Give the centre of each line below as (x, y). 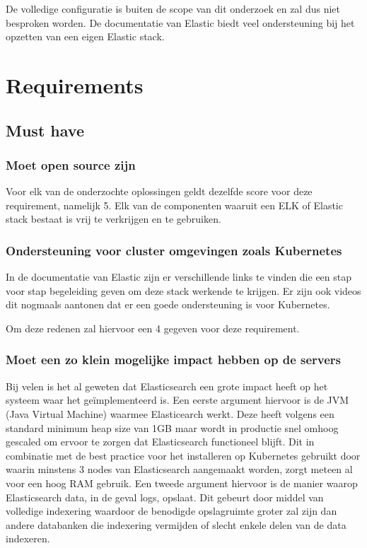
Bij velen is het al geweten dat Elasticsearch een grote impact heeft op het (167, 386)
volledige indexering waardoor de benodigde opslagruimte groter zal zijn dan (171, 511)
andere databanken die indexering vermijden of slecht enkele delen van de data (176, 524)
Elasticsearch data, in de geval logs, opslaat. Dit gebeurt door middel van (165, 497)
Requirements (75, 84)
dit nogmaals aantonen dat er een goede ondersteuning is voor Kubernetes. (168, 304)
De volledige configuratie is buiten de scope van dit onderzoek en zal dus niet (173, 8)
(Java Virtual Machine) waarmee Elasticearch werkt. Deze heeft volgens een (170, 413)
